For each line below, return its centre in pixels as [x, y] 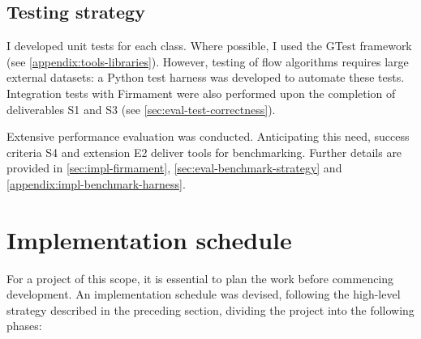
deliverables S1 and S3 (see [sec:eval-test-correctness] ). [141, 109]
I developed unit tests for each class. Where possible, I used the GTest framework [209, 46]
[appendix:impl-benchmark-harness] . [96, 183]
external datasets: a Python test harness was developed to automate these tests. [206, 77]
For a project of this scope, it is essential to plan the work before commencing [200, 278]
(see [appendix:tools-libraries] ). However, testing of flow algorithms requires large [208, 61]
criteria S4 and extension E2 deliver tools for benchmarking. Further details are [204, 152]
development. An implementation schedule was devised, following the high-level [204, 294]
